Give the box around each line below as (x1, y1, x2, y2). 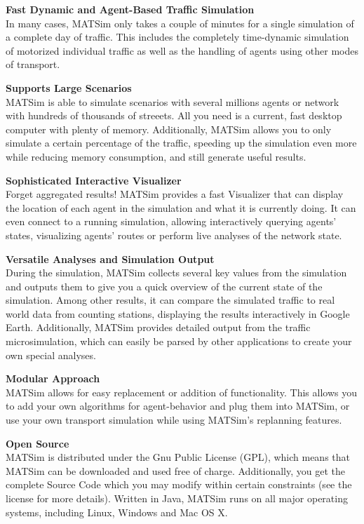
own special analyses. (6, 347, 96, 362)
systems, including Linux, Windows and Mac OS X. (6, 504, 228, 519)
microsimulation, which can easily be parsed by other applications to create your (6, 334, 352, 349)
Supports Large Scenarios (6, 80, 132, 95)
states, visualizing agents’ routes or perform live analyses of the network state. (6, 227, 342, 242)
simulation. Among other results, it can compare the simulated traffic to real (6, 293, 335, 307)
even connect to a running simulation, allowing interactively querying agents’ (6, 214, 337, 229)
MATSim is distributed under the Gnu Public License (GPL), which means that (6, 450, 351, 464)
